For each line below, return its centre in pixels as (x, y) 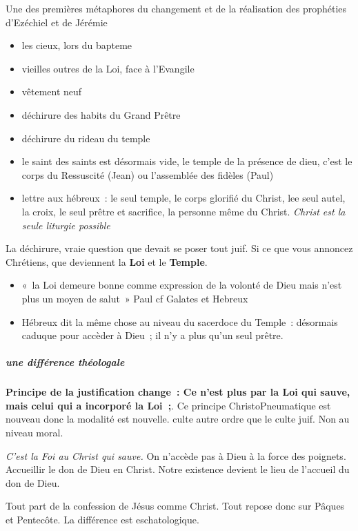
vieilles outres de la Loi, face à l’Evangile (108, 68)
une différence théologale (65, 362)
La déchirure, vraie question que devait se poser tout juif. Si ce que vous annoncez (179, 248)
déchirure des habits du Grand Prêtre (101, 114)
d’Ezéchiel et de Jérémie (57, 22)
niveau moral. (34, 433)
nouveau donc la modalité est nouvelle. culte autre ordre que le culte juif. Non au (178, 419)
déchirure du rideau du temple (86, 138)
